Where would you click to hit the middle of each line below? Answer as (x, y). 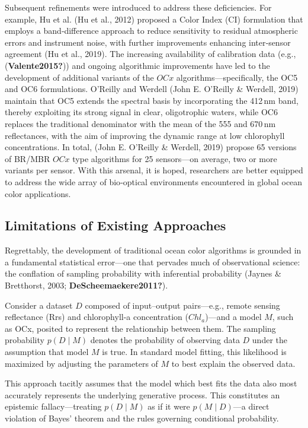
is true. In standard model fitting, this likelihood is (194, 352)
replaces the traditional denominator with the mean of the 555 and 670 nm (140, 123)
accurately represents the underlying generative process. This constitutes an (142, 394)
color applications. (38, 193)
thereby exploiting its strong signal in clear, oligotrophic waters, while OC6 (141, 112)
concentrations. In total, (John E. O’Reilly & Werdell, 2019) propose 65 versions (151, 147)
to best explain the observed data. (233, 363)
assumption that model (47, 352)
